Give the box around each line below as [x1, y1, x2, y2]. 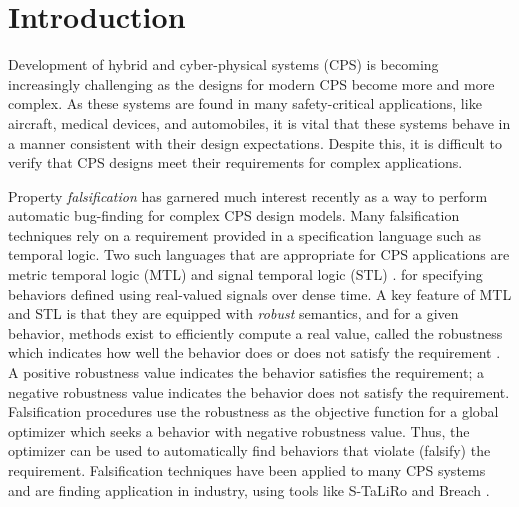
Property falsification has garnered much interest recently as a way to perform [8, 185, 488, 206]
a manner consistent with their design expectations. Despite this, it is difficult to [8, 132, 502, 153]
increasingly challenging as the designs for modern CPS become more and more [8, 73, 495, 94]
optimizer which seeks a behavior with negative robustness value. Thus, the [8, 420, 470, 441]
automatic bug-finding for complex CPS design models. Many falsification [8, 205, 460, 226]
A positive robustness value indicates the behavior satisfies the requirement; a [8, 362, 484, 383]
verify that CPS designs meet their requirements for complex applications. [8, 152, 463, 173]
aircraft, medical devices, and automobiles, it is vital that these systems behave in [8, 112, 511, 133]
